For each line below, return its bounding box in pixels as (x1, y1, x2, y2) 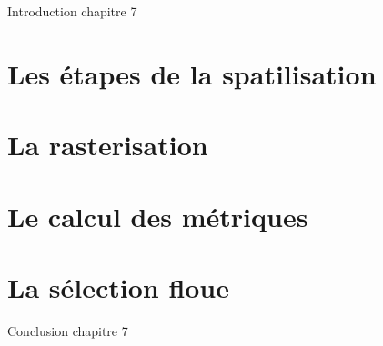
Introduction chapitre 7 (7, 2, 137, 20)
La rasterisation (7, 126, 208, 163)
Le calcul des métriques (7, 197, 308, 234)
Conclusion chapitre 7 (7, 321, 128, 340)
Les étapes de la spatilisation (7, 54, 377, 92)
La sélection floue (7, 268, 230, 305)
